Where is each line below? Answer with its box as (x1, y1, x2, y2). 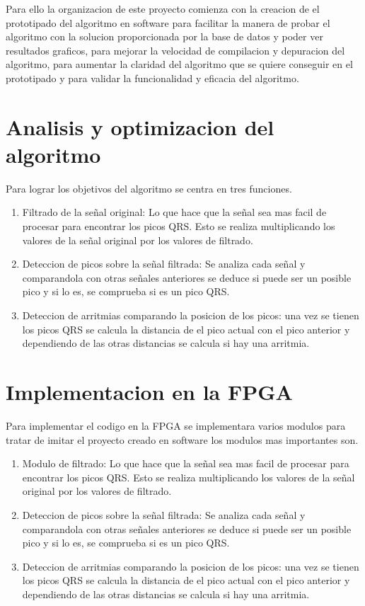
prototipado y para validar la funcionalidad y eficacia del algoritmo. (6, 70, 299, 85)
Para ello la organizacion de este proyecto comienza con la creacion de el (6, 1, 320, 16)
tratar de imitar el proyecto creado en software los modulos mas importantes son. (6, 432, 359, 447)
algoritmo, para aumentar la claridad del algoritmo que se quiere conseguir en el (6, 57, 353, 72)
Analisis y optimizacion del (6, 112, 274, 141)
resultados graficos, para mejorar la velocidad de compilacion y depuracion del (6, 42, 345, 57)
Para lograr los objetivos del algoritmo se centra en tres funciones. (6, 181, 292, 195)
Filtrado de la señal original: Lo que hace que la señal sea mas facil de (22, 205, 327, 219)
